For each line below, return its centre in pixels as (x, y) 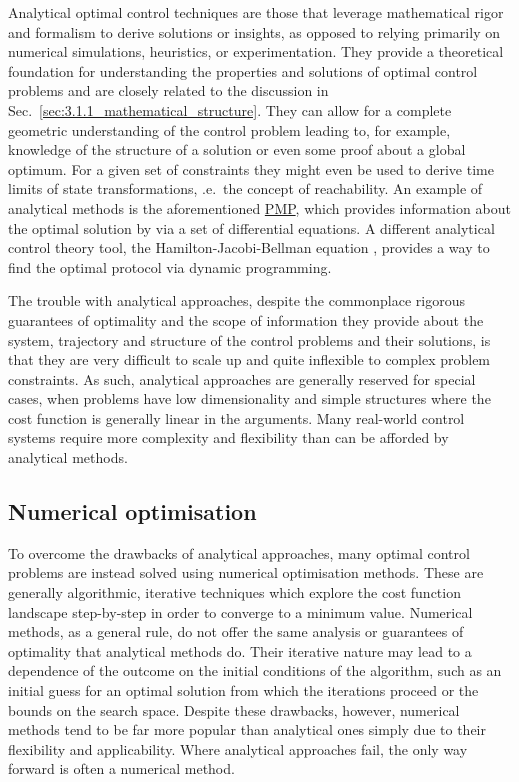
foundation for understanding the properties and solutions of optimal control (243, 70)
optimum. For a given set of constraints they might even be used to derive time (251, 168)
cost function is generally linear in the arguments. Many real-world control (236, 417)
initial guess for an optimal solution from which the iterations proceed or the (243, 690)
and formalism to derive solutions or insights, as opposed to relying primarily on (254, 31)
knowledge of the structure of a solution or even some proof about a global (237, 149)
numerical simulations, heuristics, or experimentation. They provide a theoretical (256, 51)
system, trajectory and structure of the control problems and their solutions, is (249, 339)
